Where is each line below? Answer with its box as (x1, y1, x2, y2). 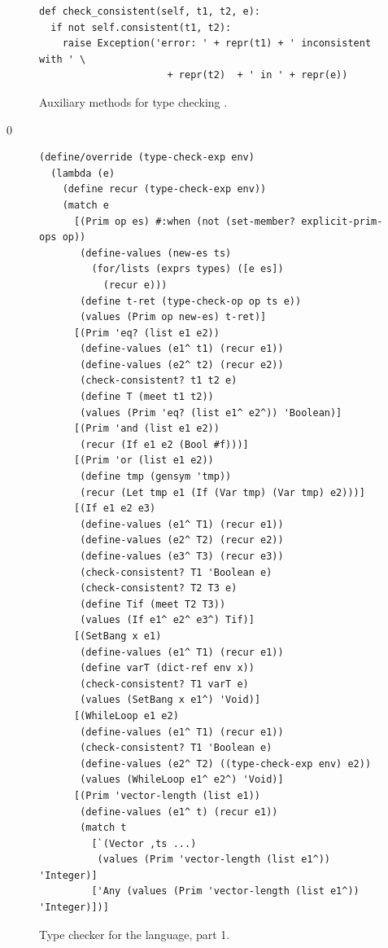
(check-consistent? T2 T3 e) (80, 582, 238, 595)
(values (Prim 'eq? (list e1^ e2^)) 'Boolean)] (80, 406, 342, 419)
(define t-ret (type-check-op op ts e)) (80, 295, 302, 307)
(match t (80, 822, 127, 834)
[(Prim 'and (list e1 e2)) (73, 423, 220, 435)
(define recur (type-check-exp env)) (62, 183, 267, 195)
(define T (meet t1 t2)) (80, 391, 214, 403)
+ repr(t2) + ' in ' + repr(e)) (167, 69, 348, 81)
